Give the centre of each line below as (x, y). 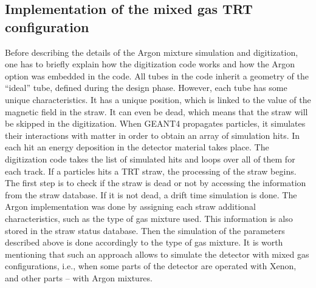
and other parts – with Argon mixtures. (79, 277)
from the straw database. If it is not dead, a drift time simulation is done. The (151, 194)
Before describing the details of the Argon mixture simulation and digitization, (152, 52)
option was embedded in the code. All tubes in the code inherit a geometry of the (157, 75)
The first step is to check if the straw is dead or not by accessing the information (156, 183)
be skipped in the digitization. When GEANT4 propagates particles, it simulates (155, 123)
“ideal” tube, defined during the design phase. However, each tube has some (146, 88)
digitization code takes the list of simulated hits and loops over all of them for (150, 159)
